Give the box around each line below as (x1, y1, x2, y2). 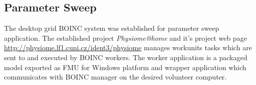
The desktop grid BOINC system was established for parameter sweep (4, 23, 219, 33)
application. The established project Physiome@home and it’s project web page (4, 32, 247, 43)
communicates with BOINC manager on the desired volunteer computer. (4, 72, 227, 82)
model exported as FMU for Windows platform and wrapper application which (4, 62, 246, 72)
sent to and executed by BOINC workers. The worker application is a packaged (4, 52, 247, 62)
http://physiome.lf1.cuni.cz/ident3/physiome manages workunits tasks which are (4, 42, 252, 53)
